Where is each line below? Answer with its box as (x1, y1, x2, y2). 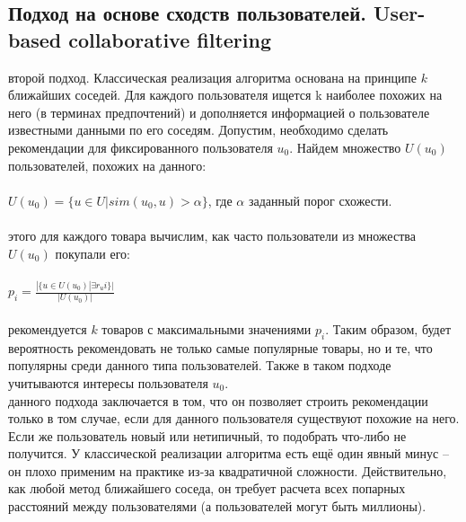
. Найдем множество (289, 137, 401, 156)
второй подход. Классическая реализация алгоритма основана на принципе (8, 67, 418, 86)
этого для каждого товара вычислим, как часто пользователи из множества (8, 226, 416, 244)
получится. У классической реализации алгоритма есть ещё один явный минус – (8, 444, 449, 463)
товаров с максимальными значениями (101, 319, 312, 338)
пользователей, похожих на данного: (8, 155, 207, 174)
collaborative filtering (68, 25, 272, 53)
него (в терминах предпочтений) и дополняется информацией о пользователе (8, 102, 430, 121)
